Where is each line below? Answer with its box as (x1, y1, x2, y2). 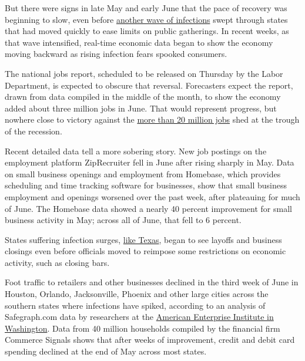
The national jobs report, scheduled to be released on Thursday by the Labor (5, 67, 283, 79)
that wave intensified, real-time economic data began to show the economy (5, 36, 273, 48)
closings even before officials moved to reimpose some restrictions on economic (5, 245, 286, 257)
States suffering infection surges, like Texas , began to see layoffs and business (5, 233, 282, 245)
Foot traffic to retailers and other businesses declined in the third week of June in (5, 276, 299, 288)
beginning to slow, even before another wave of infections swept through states (5, 13, 288, 25)
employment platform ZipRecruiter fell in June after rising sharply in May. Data (5, 156, 294, 168)
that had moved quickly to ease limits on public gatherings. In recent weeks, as (5, 25, 289, 37)
